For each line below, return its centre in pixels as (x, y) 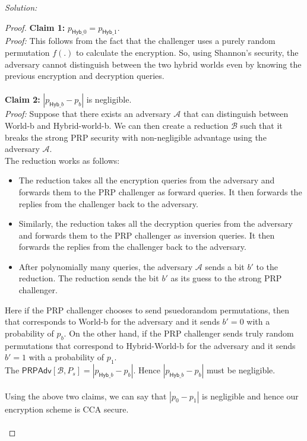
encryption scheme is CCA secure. (67, 409)
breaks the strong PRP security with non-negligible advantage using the (136, 137)
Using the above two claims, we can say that (86, 396)
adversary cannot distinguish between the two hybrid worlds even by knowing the (153, 64)
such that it (261, 125)
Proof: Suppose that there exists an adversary (88, 114)
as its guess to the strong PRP (226, 278)
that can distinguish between (236, 114)
